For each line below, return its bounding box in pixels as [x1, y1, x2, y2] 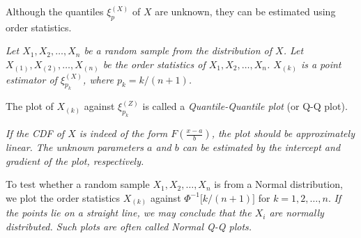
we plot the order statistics [6, 190, 121, 205]
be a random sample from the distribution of [84, 43, 272, 58]
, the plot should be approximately [211, 126, 355, 140]
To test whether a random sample [6, 177, 150, 191]
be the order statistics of [102, 56, 206, 71]
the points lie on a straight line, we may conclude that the [6, 205, 252, 220]
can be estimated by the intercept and [182, 140, 341, 154]
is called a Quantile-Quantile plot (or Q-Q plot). [142, 99, 348, 113]
